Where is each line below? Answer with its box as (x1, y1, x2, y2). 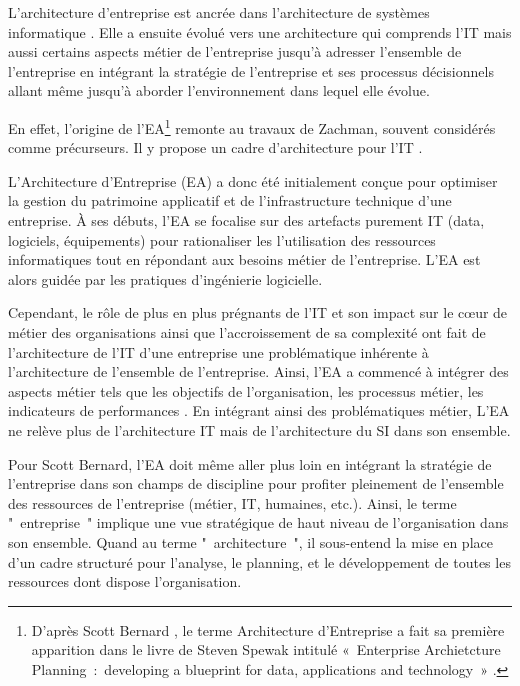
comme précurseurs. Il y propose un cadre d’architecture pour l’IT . (8, 137, 423, 158)
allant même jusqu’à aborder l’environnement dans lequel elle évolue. (8, 80, 430, 101)
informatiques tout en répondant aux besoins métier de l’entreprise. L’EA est (8, 249, 481, 270)
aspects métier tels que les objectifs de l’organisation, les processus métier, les (8, 380, 484, 401)
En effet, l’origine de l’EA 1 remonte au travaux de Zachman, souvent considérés (8, 114, 496, 138)
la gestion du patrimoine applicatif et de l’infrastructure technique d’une (8, 190, 452, 211)
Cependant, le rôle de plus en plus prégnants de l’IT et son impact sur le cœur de (8, 302, 508, 323)
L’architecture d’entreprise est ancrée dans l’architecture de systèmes (8, 2, 430, 22)
